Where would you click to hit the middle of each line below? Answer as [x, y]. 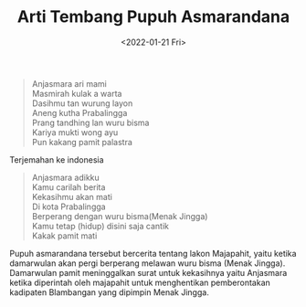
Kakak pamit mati [64, 236]
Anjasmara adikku [66, 177]
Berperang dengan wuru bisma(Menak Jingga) [120, 216]
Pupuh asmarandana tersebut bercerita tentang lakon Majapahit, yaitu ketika [153, 253]
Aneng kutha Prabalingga [79, 112]
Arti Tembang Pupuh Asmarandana [153, 17]
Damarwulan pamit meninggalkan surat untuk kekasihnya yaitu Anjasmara [148, 272]
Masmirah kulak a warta [77, 93]
